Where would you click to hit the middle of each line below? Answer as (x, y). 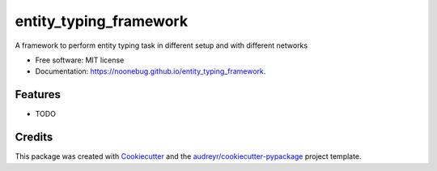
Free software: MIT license (80, 60)
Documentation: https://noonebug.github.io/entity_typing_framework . (151, 71)
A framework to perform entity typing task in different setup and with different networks (161, 45)
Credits (34, 137)
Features (38, 94)
